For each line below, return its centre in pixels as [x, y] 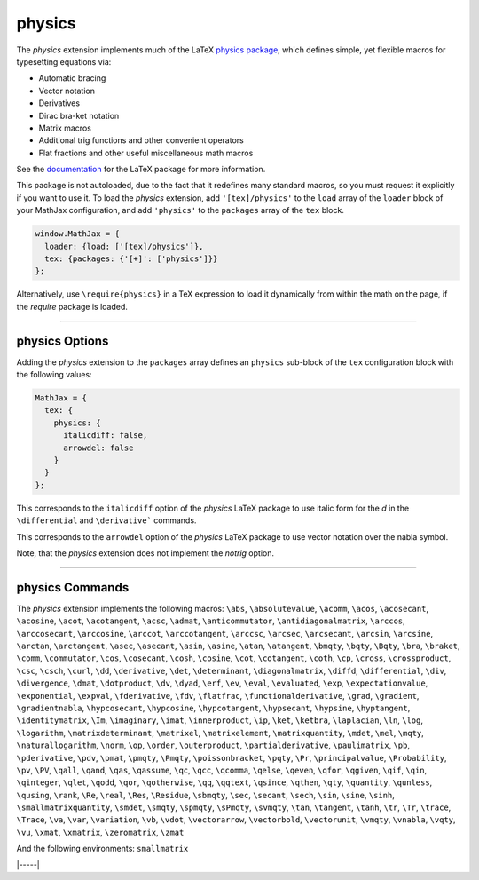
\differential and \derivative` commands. [106, 520]
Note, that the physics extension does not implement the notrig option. [145, 553]
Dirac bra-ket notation [79, 115]
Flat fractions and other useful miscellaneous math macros [146, 153]
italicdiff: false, [106, 436]
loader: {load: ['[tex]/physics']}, [124, 246]
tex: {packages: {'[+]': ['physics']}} [131, 259]
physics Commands [73, 587]
